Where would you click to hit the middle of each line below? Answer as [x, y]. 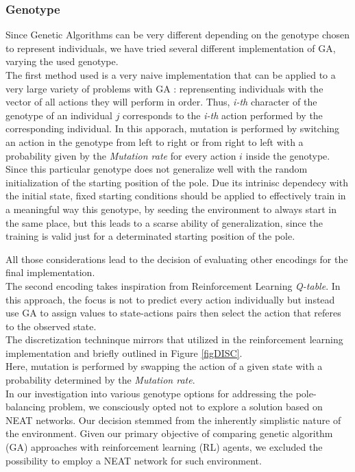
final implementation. [50, 272]
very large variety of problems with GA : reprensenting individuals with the [164, 88]
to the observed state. [51, 326]
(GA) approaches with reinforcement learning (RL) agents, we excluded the [164, 447]
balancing [26, 407]
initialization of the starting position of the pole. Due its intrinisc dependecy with [177, 182]
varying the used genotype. [62, 61]
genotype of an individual [59, 115]
